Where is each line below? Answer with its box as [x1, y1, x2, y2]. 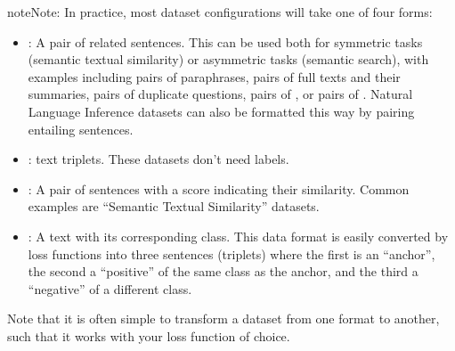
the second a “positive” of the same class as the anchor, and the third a [28, 262, 418, 281]
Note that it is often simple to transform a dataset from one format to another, [7, 309, 440, 328]
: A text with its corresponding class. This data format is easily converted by [28, 226, 449, 245]
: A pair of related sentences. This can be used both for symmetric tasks [28, 32, 423, 51]
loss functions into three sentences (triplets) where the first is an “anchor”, [28, 244, 435, 263]
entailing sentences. [28, 119, 134, 138]
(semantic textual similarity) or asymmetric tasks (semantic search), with [28, 50, 429, 69]
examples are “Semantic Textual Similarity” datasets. [28, 197, 320, 216]
